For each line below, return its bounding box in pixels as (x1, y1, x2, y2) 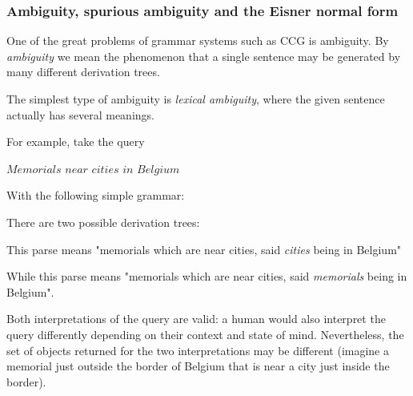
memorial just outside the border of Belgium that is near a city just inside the (6, 358, 390, 374)
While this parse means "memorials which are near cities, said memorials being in (6, 268, 407, 285)
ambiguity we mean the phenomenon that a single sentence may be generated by (6, 47, 401, 64)
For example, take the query (6, 133, 145, 150)
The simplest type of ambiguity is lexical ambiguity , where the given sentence (6, 91, 385, 107)
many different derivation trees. (6, 63, 160, 80)
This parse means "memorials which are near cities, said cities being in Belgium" (6, 240, 402, 257)
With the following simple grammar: (6, 187, 185, 204)
